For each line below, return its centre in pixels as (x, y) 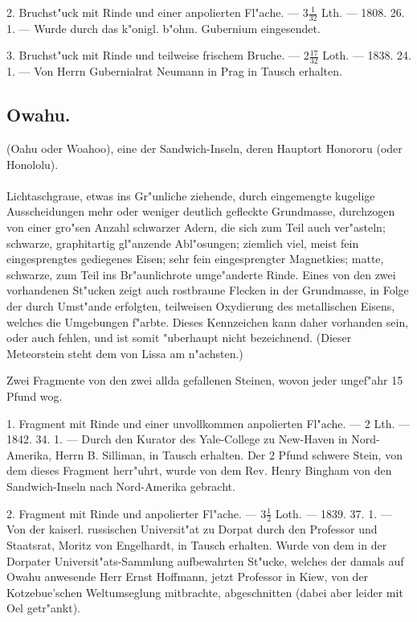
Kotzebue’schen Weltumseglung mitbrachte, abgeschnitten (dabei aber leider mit (205, 592)
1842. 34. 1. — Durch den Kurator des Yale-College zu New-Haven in (177, 439)
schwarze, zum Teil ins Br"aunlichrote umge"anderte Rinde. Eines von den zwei (201, 274)
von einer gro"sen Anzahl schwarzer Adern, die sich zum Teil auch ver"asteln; (196, 227)
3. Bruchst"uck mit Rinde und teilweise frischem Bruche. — (153, 55)
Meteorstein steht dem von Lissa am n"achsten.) (125, 353)
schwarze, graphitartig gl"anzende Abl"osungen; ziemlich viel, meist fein (183, 243)
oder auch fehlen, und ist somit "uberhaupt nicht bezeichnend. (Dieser (179, 338)
